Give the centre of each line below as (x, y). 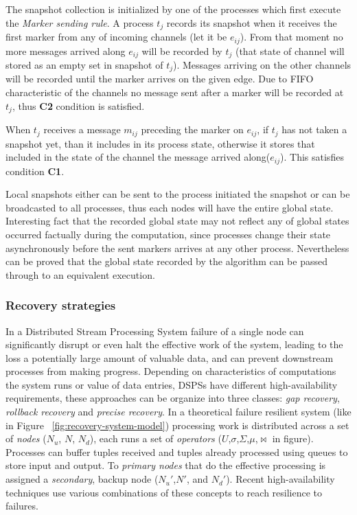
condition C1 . (35, 171)
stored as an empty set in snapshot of (84, 64)
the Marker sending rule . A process (80, 22)
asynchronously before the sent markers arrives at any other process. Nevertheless (177, 248)
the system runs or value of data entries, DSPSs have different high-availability (172, 384)
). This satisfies (312, 157)
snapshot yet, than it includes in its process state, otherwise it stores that (160, 143)
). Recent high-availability (280, 479)
